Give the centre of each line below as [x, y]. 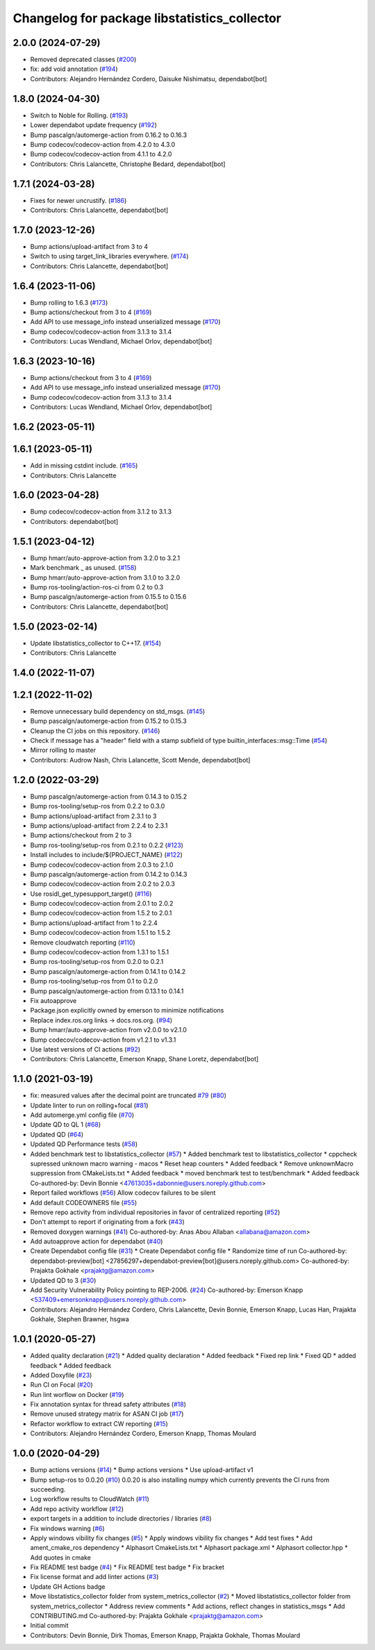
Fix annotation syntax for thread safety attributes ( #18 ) [108, 1405]
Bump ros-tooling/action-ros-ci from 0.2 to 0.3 [97, 587]
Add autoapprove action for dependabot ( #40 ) [97, 1241]
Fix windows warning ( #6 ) [67, 1528]
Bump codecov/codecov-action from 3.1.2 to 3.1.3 [101, 512]
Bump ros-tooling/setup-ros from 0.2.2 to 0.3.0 [98, 806]
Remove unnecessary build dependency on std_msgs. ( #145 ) [118, 711]
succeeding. [48, 1489]
